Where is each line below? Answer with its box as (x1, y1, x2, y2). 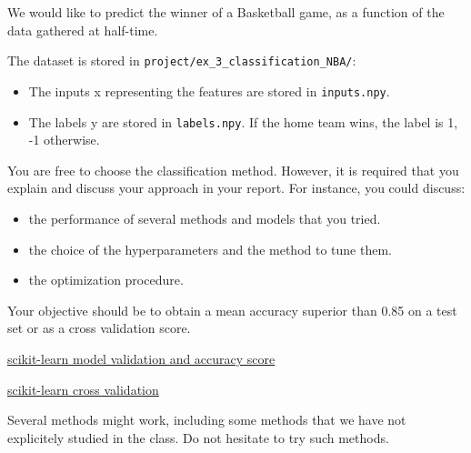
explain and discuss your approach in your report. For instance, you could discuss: (7, 178, 466, 197)
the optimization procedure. (28, 270, 184, 289)
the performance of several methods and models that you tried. (28, 208, 381, 227)
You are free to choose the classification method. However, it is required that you (7, 160, 459, 179)
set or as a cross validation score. (7, 318, 191, 337)
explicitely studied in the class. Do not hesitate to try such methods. (7, 428, 389, 447)
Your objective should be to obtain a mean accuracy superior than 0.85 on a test (7, 300, 457, 319)
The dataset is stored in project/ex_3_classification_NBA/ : (7, 51, 356, 70)
